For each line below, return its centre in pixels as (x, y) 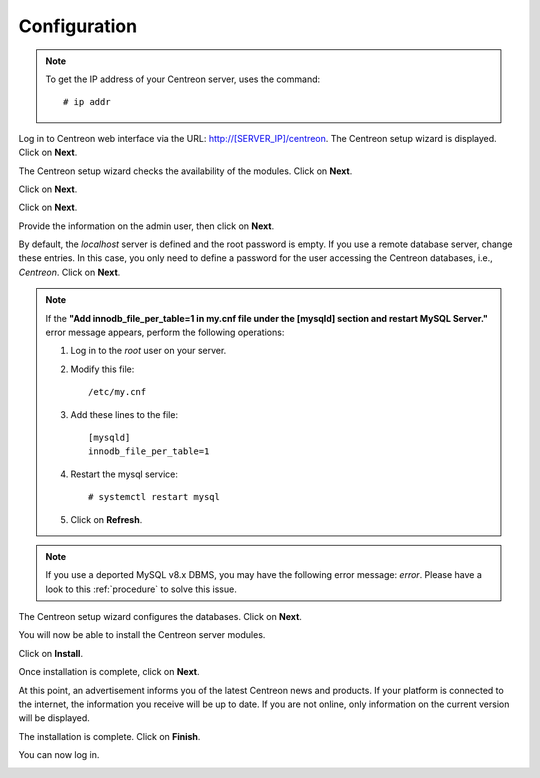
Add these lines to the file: (124, 414)
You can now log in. (59, 755)
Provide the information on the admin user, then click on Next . (146, 226)
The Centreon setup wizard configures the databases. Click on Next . (160, 617)
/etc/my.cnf (117, 392)
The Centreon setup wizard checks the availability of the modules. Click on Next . (185, 171)
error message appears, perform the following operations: (165, 332)
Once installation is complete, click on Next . (109, 672)
